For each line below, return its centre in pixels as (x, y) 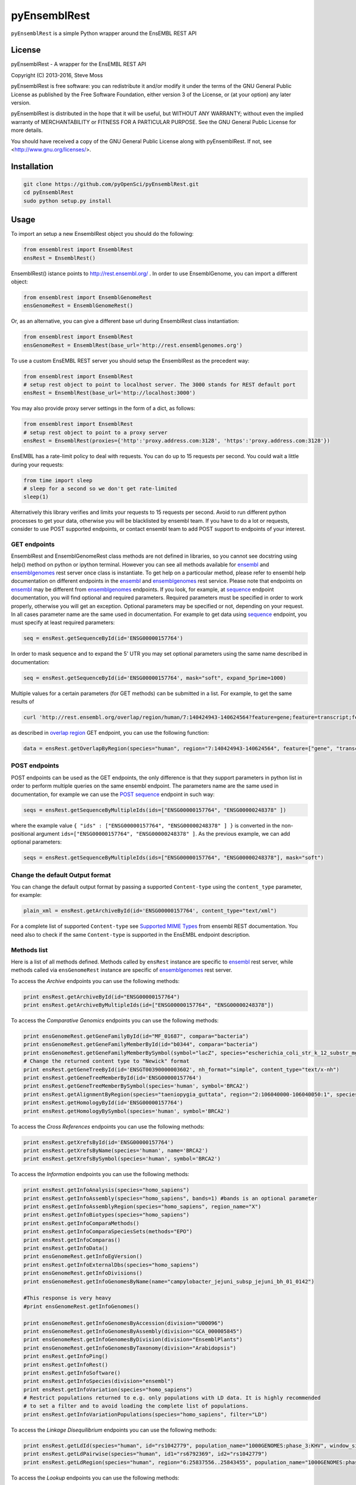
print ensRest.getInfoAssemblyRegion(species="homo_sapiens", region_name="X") (142, 1207)
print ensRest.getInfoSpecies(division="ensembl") (99, 1381)
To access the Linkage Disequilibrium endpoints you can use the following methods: (114, 1430)
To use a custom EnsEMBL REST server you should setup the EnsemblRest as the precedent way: (130, 361)
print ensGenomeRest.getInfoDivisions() (83, 1273)
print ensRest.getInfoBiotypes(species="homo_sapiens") (107, 1215)
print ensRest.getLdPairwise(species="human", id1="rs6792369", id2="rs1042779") (146, 1454)
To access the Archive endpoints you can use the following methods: (95, 981)
